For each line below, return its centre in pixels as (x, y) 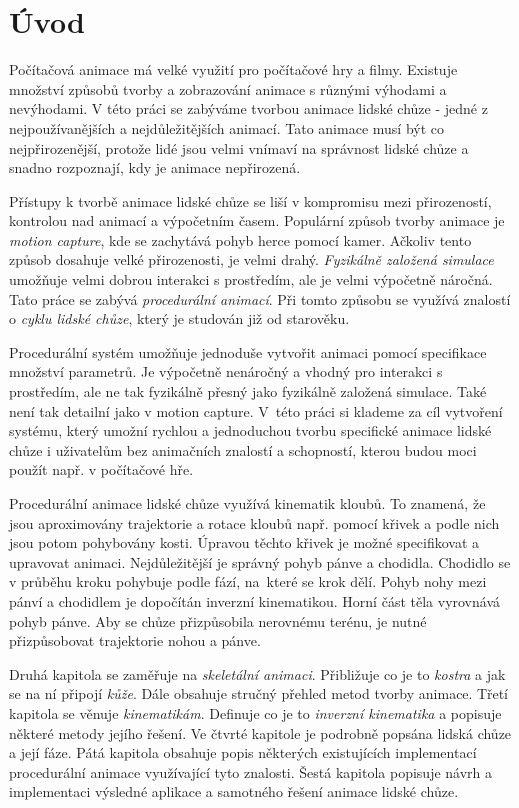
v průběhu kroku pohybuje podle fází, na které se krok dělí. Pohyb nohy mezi (248, 581)
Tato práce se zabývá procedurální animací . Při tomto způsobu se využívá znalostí (260, 298)
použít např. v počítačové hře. (101, 469)
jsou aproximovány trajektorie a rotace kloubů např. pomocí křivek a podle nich (254, 522)
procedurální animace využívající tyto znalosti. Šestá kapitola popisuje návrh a (251, 771)
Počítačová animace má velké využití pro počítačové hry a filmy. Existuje (233, 69)
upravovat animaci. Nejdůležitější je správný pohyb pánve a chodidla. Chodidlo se (260, 561)
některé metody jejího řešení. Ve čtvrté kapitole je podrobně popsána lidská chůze (260, 732)
